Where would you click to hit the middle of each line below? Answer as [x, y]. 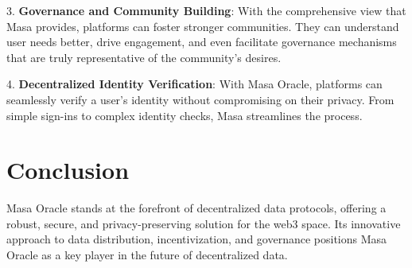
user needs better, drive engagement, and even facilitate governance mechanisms [202, 42]
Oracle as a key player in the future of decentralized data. [147, 255]
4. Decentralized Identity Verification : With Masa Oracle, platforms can [194, 84]
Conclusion [68, 170]
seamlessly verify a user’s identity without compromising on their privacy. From [200, 99]
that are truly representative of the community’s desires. [144, 57]
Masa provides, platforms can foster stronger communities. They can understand [203, 26]
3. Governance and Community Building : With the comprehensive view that [206, 10]
